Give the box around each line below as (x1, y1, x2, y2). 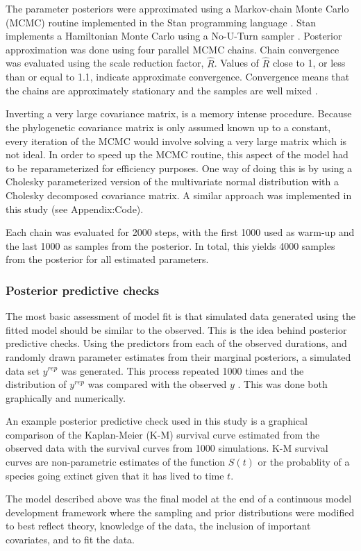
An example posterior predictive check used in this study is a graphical (6, 414, 308, 428)
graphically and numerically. (6, 390, 126, 405)
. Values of (214, 56, 259, 70)
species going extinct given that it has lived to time (6, 468, 224, 482)
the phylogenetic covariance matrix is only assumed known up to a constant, (6, 119, 331, 134)
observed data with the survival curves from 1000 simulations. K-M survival (6, 441, 328, 455)
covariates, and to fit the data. (6, 532, 135, 547)
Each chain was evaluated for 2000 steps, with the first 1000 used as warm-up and (6, 225, 355, 239)
